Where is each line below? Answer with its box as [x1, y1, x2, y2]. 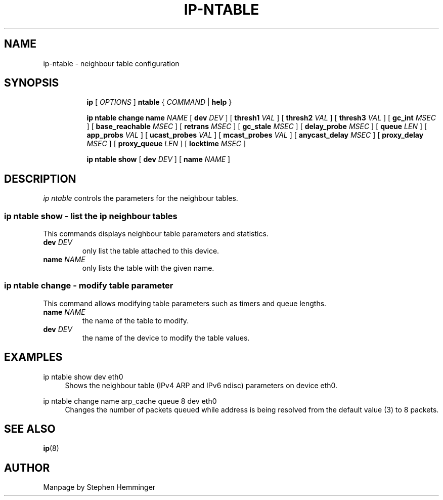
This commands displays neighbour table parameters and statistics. [43, 229, 269, 238]
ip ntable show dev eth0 [43, 372, 123, 381]
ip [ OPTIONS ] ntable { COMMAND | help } [86, 98, 232, 107]
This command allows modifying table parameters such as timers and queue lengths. [43, 299, 327, 308]
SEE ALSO [4, 423, 56, 436]
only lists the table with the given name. [82, 264, 214, 273]
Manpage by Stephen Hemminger [43, 483, 156, 492]
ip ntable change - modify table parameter [4, 280, 173, 291]
